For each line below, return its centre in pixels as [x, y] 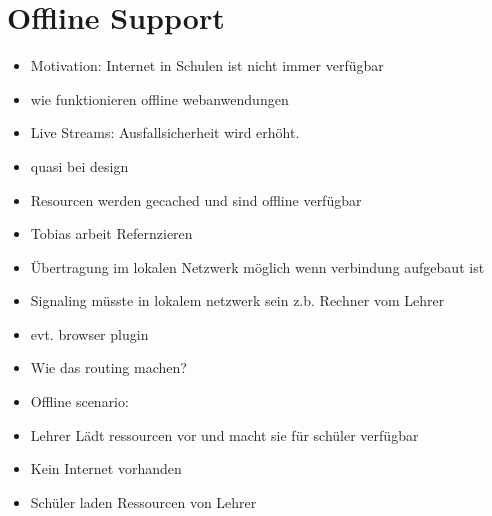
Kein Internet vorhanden [106, 468]
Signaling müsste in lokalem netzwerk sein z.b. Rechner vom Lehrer [237, 300]
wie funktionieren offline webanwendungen [159, 98]
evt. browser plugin [89, 333]
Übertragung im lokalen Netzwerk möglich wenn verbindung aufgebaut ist [257, 266]
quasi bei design [79, 165]
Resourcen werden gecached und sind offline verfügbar [196, 199]
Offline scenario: [79, 401]
